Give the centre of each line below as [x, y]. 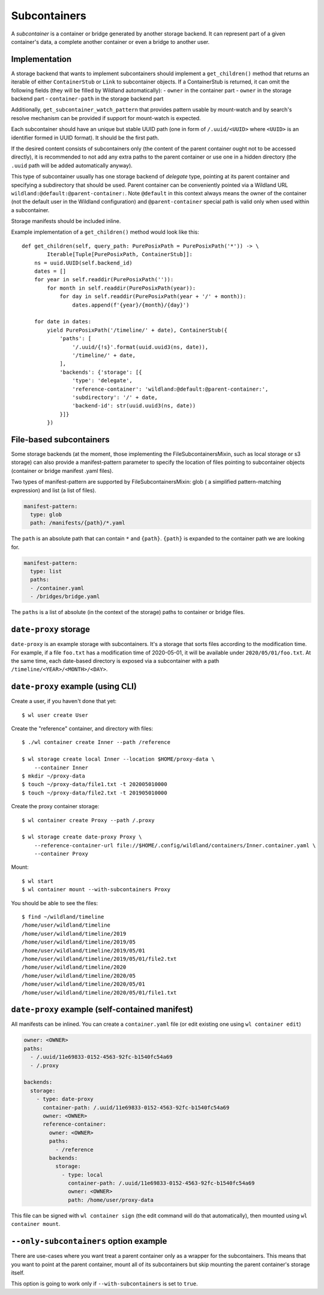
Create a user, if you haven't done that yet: [64, 701]
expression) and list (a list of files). [54, 490]
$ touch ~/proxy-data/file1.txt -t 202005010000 [94, 785]
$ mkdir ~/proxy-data [53, 776]
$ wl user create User [55, 715]
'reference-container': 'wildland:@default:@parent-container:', [170, 389]
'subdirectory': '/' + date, [115, 397]
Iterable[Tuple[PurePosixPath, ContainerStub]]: [120, 254]
